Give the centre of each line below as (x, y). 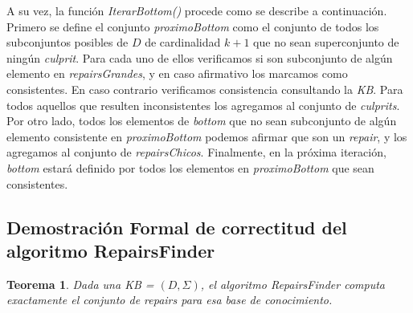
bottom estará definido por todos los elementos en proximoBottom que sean (190, 167)
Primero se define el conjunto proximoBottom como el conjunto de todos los (193, 26)
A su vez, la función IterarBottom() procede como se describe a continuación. (197, 10)
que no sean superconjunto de (326, 42)
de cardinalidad (183, 42)
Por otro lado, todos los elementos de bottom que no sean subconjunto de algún (202, 121)
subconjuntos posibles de (67, 42)
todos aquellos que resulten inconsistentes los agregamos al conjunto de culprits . (203, 105)
